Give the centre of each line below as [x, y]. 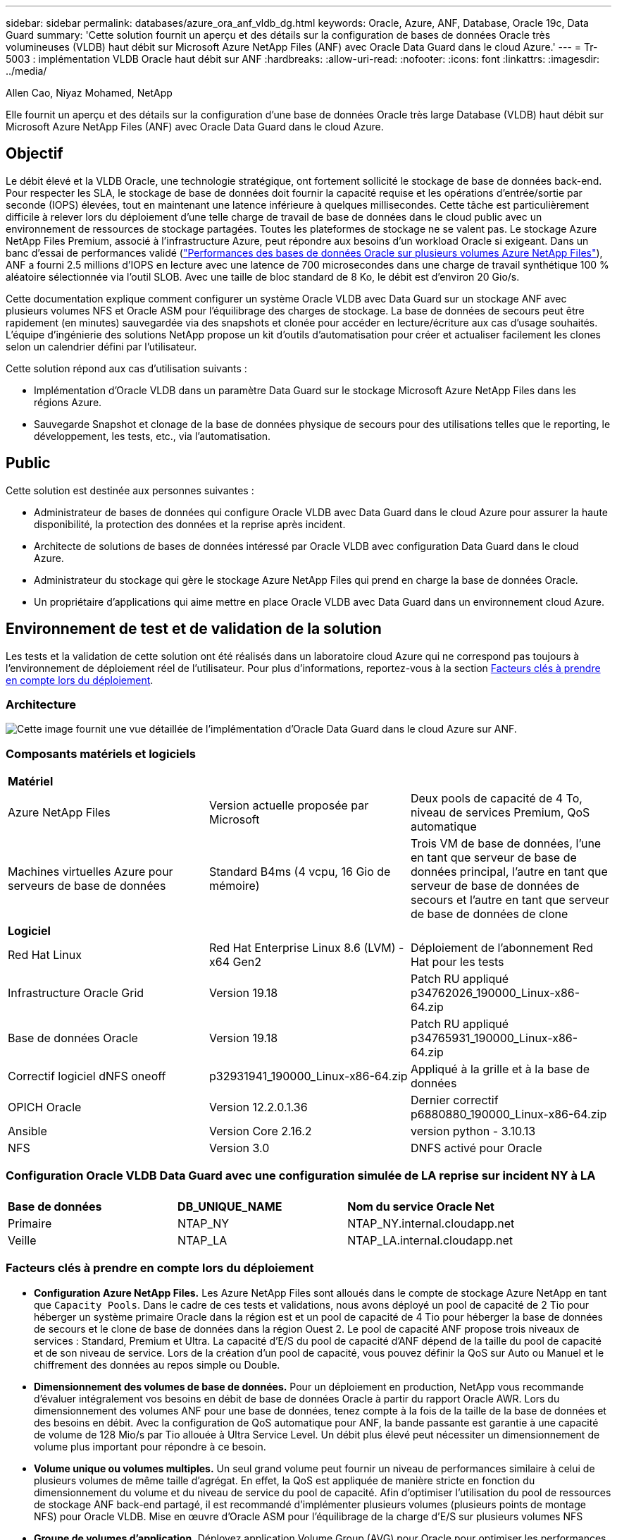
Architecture [41, 704]
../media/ [26, 71]
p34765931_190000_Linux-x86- [494, 1038]
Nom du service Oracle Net [421, 1206]
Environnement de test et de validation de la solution [194, 629]
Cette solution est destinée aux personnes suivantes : [130, 490]
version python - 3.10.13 [473, 1131]
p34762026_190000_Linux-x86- [495, 993]
